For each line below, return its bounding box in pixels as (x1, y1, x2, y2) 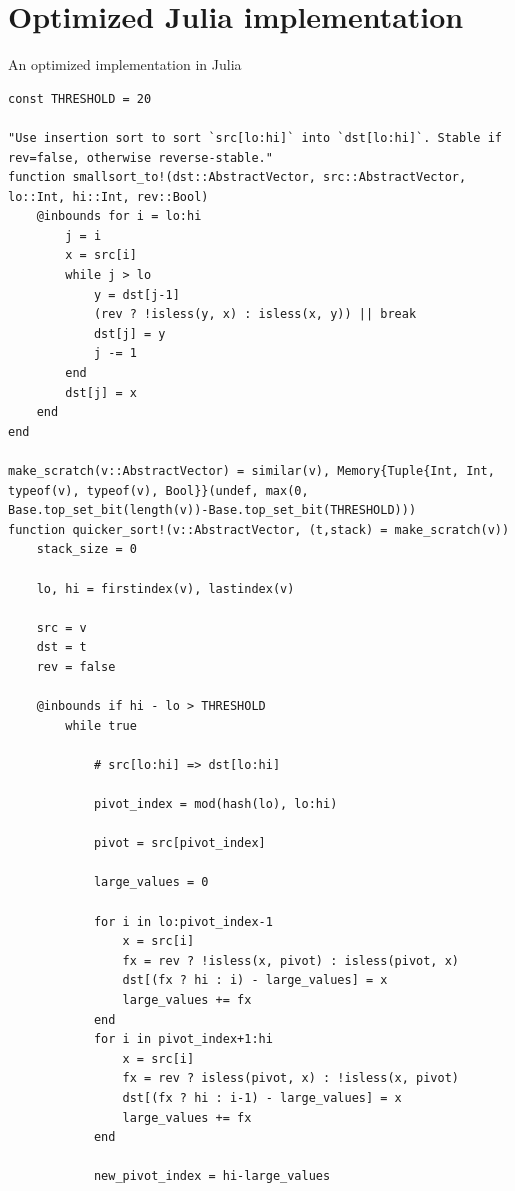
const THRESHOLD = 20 (8, 91, 152, 106)
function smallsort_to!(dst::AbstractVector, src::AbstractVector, (8, 170, 467, 185)
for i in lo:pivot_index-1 (93, 914, 273, 929)
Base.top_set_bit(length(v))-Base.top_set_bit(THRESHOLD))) (8, 503, 417, 518)
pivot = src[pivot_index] (93, 836, 266, 851)
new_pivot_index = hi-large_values (93, 1169, 331, 1184)
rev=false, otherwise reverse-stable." (8, 150, 273, 165)
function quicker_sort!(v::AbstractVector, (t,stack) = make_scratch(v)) (8, 522, 510, 537)
